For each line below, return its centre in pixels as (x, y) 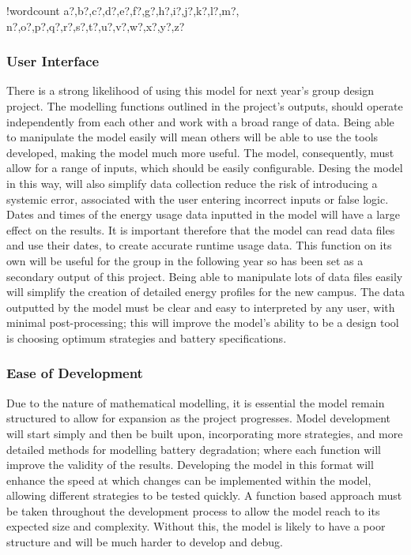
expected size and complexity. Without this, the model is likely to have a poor (196, 526)
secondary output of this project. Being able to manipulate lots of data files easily (205, 276)
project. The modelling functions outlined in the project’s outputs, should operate (205, 106)
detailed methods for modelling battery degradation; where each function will (194, 449)
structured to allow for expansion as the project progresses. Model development (199, 418)
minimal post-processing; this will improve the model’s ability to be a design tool (203, 322)
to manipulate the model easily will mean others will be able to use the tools (192, 137)
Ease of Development (75, 373)
